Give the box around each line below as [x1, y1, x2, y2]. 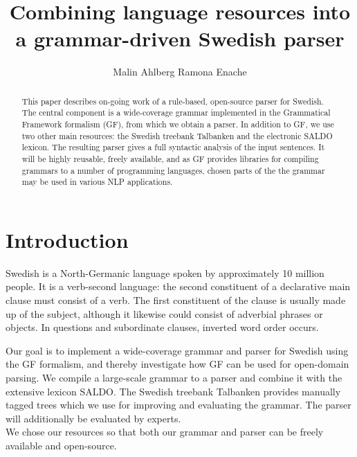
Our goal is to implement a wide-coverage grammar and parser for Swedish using [6, 343, 349, 357]
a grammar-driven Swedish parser [15, 24, 345, 53]
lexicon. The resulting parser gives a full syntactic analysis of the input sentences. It [21, 141, 325, 153]
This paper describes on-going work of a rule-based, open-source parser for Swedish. [21, 95, 324, 107]
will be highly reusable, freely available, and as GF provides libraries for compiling [21, 152, 319, 164]
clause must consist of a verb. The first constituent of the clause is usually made [6, 293, 346, 307]
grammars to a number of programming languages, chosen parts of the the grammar [21, 164, 325, 176]
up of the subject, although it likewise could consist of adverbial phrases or [6, 306, 323, 321]
